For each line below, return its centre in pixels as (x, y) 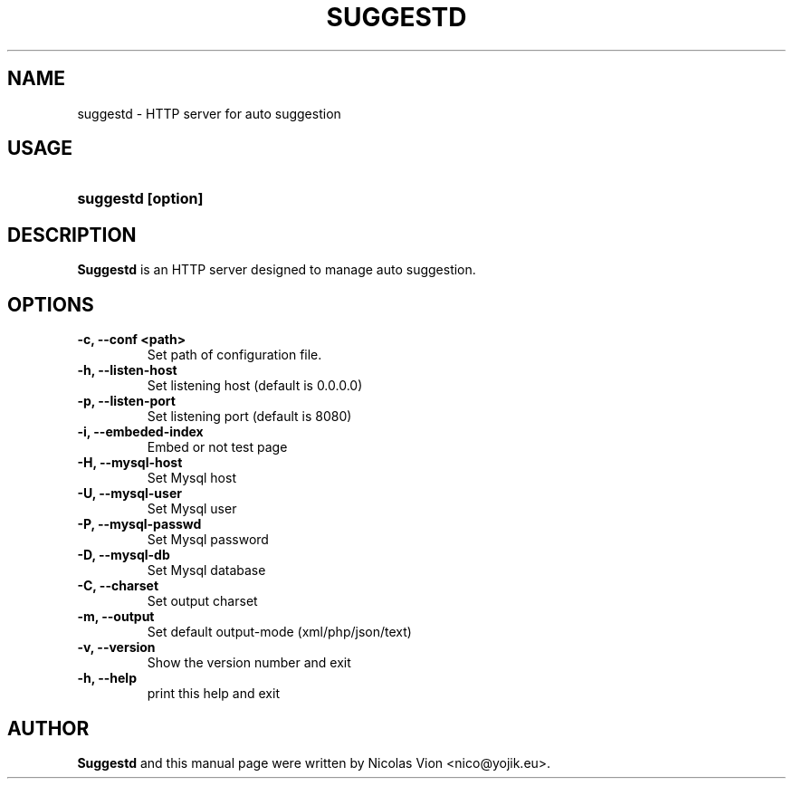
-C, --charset (118, 586)
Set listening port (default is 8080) (249, 417)
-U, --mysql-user (129, 494)
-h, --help (107, 678)
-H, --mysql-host (130, 463)
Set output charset (202, 601)
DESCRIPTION (72, 235)
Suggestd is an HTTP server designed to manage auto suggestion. (277, 270)
